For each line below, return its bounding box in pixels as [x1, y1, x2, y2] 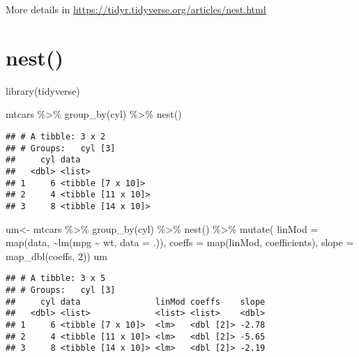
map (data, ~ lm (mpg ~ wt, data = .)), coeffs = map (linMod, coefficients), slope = [6, 235, 354, 250]
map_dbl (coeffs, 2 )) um [6, 248, 107, 263]
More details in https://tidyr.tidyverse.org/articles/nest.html [6, 2, 266, 16]
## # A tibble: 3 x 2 [6, 131, 106, 142]
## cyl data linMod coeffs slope [6, 296, 266, 307]
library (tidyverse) [6, 83, 80, 98]
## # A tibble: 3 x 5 [6, 273, 106, 284]
